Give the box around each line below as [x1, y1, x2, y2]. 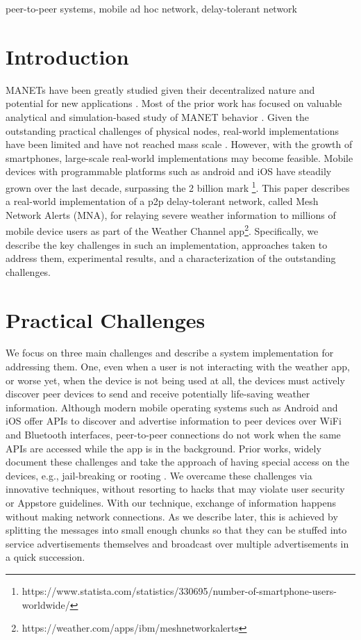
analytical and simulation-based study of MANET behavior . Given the [6, 109, 309, 124]
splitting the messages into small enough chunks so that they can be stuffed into [6, 523, 347, 537]
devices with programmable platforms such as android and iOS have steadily [6, 164, 332, 179]
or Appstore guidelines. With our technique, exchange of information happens [6, 495, 337, 509]
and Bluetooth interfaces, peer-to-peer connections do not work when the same [6, 427, 341, 442]
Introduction [6, 42, 129, 70]
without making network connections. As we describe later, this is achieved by [6, 509, 338, 523]
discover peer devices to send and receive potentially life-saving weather [6, 386, 310, 401]
